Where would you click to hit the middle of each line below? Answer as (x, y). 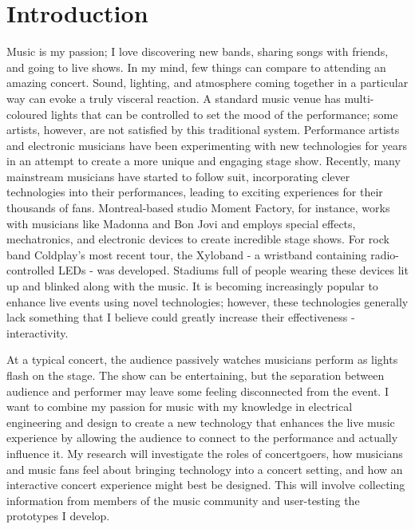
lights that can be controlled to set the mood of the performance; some (225, 114)
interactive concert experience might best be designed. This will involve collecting (206, 485)
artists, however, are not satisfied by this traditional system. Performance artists (203, 130)
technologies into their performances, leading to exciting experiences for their (195, 192)
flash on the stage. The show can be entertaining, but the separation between (196, 375)
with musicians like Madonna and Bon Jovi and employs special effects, (181, 223)
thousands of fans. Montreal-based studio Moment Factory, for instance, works (198, 208)
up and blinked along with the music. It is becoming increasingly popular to (192, 286)
